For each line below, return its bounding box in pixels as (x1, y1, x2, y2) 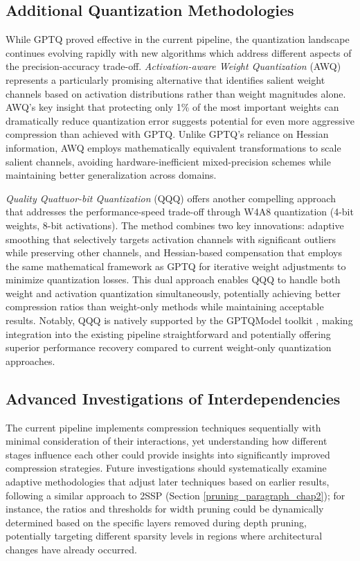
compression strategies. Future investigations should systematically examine (6, 461, 327, 475)
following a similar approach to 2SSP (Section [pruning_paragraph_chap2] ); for (6, 488, 345, 502)
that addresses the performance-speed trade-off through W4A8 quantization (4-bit (6, 204, 354, 219)
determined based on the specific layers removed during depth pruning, (6, 515, 307, 529)
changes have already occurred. (6, 542, 137, 556)
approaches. (6, 353, 55, 368)
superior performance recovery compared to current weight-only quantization (6, 340, 332, 355)
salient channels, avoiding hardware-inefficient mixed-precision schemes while (6, 154, 331, 168)
